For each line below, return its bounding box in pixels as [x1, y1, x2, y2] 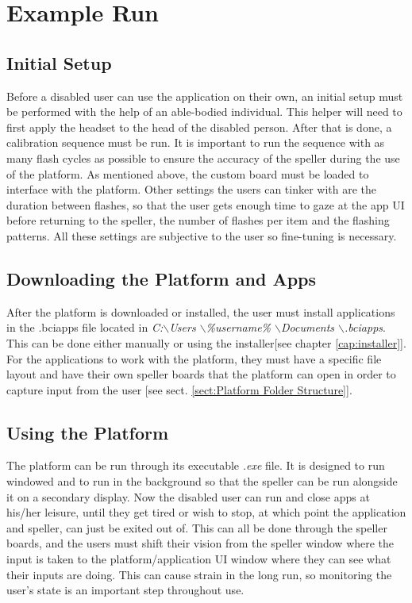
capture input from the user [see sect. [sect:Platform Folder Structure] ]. [6, 381, 352, 398]
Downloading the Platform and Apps [6, 266, 317, 290]
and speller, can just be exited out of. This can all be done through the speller [6, 519, 387, 536]
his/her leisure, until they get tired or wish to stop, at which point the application [6, 504, 406, 520]
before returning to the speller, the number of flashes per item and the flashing [6, 212, 390, 229]
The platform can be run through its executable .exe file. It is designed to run [6, 457, 385, 474]
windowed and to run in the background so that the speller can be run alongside [6, 473, 398, 490]
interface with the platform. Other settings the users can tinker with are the [6, 181, 377, 198]
